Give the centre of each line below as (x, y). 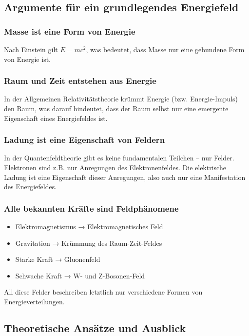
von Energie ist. (27, 59)
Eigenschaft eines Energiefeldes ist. (56, 118)
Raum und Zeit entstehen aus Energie (80, 81)
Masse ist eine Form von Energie (70, 31)
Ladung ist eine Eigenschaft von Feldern (85, 140)
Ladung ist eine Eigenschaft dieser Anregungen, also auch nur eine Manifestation (125, 177)
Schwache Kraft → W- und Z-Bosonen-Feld (80, 275)
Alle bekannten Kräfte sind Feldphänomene (91, 208)
